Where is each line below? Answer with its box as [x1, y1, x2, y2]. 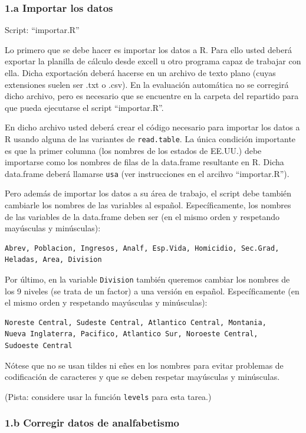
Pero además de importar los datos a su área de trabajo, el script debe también [5, 187, 292, 199]
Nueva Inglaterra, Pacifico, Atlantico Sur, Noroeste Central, [5, 330, 258, 339]
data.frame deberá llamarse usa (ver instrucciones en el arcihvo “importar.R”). [5, 167, 289, 179]
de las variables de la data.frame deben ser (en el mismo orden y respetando [5, 210, 280, 222]
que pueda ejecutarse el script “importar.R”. [5, 101, 164, 113]
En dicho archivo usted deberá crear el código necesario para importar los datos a [5, 121, 300, 133]
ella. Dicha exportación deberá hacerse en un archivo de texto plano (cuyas [5, 67, 276, 78]
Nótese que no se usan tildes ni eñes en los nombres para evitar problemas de [5, 359, 284, 371]
